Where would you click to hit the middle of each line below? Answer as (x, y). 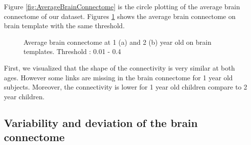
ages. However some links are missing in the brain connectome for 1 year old (118, 77)
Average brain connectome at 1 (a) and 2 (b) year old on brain (117, 42)
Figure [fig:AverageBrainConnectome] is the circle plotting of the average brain (122, 6)
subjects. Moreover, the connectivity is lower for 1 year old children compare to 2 (126, 87)
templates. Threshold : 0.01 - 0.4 (72, 51)
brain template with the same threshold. (64, 26)
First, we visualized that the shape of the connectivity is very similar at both (120, 67)
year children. (24, 96)
